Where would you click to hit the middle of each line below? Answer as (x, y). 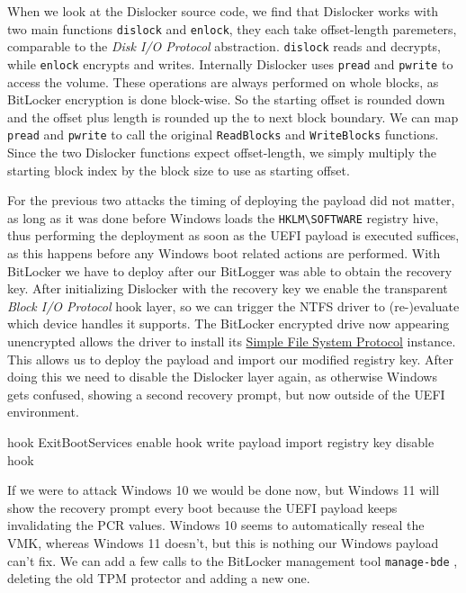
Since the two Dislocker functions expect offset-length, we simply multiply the (222, 152)
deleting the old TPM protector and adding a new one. (159, 578)
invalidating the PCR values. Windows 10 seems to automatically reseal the (216, 525)
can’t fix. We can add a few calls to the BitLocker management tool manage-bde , (233, 560)
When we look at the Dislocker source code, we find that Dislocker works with (223, 11)
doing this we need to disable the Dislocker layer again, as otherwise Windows (222, 377)
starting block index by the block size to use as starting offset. (179, 170)
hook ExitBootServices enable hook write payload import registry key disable (221, 441)
